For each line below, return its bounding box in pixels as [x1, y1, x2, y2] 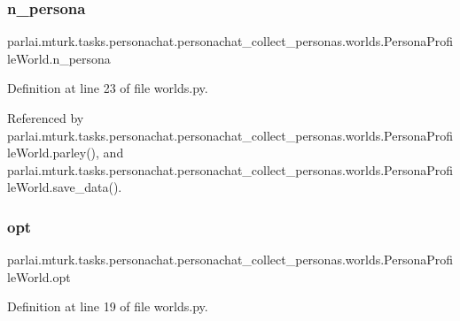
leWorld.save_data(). [7, 178, 122, 196]
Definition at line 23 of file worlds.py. [7, 79, 208, 97]
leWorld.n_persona [7, 49, 111, 67]
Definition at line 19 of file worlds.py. [7, 297, 208, 316]
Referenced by [7, 109, 84, 126]
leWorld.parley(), [7, 143, 99, 162]
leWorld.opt [7, 267, 71, 286]
